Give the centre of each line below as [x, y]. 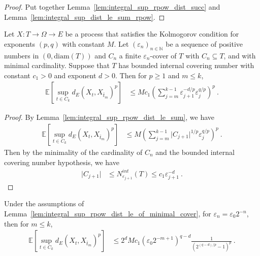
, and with [240, 55]
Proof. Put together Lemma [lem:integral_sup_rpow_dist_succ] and [112, 7]
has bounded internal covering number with [186, 65]
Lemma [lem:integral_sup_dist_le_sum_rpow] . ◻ [85, 17]
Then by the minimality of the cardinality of [73, 152]
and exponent [75, 75]
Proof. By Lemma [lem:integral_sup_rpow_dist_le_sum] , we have [109, 117]
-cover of [163, 55]
